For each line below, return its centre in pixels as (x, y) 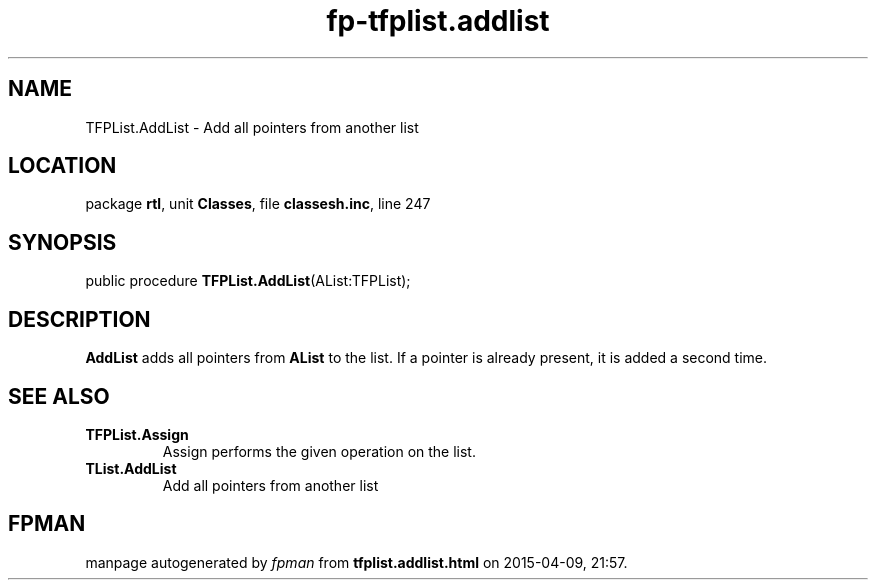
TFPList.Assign (137, 434)
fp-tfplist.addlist (438, 21)
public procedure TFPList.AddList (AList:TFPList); (248, 281)
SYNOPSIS (62, 242)
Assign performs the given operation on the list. (319, 451)
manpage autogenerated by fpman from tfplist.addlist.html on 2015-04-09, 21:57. (356, 562)
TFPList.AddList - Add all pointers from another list (252, 127)
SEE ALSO (59, 396)
